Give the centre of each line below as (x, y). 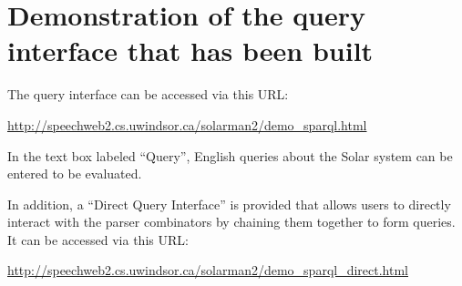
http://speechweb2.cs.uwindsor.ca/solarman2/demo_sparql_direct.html (208, 270)
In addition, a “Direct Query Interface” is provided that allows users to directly (229, 204)
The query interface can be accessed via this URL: (148, 94)
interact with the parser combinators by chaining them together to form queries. (231, 222)
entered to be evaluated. (75, 174)
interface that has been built (190, 51)
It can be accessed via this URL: (98, 239)
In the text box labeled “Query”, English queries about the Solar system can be (230, 155)
